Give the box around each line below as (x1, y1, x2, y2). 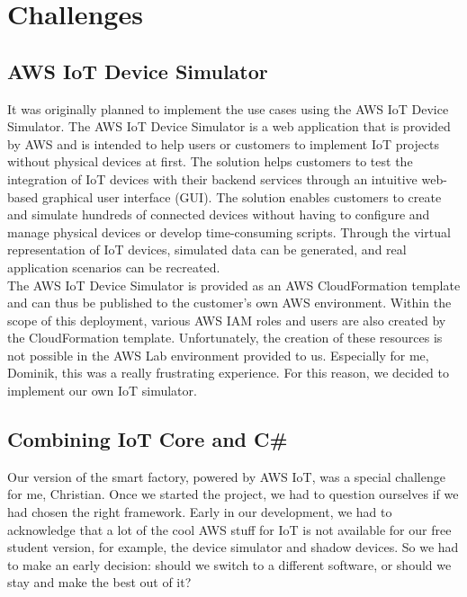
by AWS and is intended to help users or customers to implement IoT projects (7, 134, 440, 153)
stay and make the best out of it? (7, 573, 192, 592)
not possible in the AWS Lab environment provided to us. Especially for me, (7, 345, 429, 364)
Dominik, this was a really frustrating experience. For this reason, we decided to (7, 363, 450, 382)
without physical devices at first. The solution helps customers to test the (7, 152, 413, 171)
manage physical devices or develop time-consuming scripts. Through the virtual (7, 222, 451, 241)
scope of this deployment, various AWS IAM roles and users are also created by (7, 310, 446, 329)
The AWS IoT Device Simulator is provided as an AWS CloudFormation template (7, 275, 461, 294)
